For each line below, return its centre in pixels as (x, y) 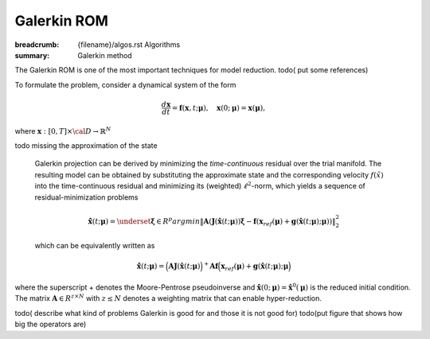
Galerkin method (105, 55)
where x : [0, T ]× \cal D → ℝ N (63, 131)
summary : (32, 55)
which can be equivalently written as (95, 246)
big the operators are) (51, 324)
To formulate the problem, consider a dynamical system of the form (125, 84)
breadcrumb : (37, 45)
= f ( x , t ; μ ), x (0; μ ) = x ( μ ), (219, 108)
